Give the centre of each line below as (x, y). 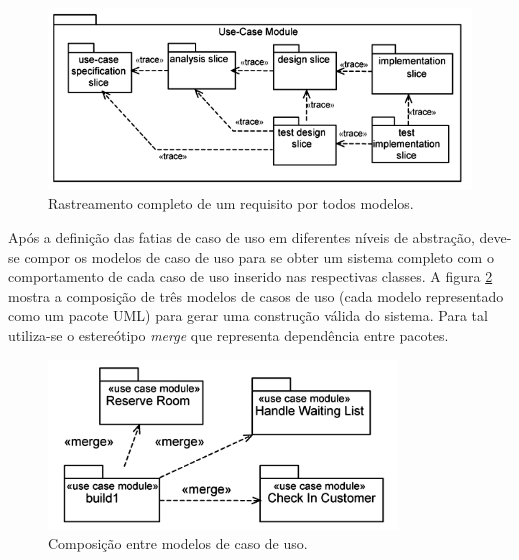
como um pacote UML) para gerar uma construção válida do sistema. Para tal (248, 315)
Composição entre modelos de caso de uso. (178, 543)
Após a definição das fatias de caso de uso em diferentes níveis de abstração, (241, 236)
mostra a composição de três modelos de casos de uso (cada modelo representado (256, 295)
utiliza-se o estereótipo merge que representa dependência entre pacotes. (228, 334)
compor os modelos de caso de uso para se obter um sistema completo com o (259, 256)
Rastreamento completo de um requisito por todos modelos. (231, 203)
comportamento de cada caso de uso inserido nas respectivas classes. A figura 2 (250, 276)
